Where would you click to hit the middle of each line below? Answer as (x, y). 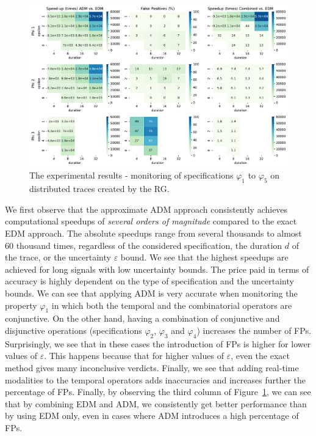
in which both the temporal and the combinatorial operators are (172, 305)
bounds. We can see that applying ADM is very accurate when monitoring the (151, 293)
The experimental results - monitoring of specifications (131, 175)
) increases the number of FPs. (254, 330)
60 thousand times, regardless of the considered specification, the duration (144, 245)
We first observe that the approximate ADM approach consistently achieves (146, 209)
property (21, 305)
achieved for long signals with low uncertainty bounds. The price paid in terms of (157, 269)
